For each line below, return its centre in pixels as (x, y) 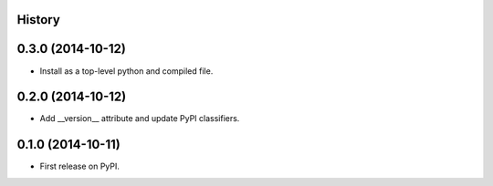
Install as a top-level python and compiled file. (126, 71)
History (39, 20)
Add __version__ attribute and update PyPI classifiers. (140, 119)
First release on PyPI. (80, 166)
